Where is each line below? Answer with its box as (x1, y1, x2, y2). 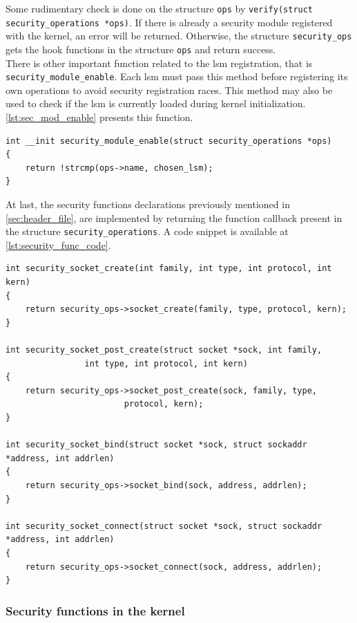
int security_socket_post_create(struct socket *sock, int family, (6, 345, 322, 355)
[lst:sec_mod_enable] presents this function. (6, 110, 193, 124)
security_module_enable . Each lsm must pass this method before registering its (6, 69, 348, 84)
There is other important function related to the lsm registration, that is (6, 55, 313, 70)
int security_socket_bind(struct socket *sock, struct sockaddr (6, 440, 307, 450)
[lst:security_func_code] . (6, 237, 111, 252)
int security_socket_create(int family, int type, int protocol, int (6, 263, 332, 274)
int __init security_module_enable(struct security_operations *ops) (6, 136, 332, 146)
